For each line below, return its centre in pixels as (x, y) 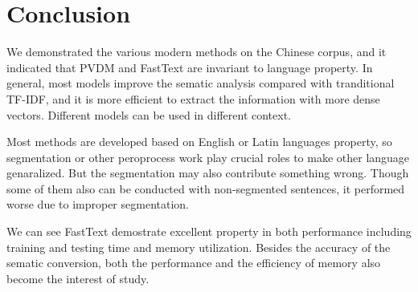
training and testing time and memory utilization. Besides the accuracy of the (199, 247)
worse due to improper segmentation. (98, 204)
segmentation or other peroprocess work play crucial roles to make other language (208, 157)
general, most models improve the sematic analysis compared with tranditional (201, 83)
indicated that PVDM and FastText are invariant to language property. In (190, 67)
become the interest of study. (78, 278)
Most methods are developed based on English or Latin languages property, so (199, 142)
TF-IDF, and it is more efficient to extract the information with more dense (193, 98)
